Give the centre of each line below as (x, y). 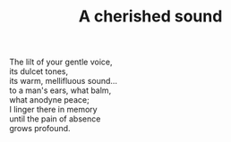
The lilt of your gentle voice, (61, 62)
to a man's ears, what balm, (60, 90)
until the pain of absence (55, 119)
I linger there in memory (53, 110)
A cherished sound (150, 17)
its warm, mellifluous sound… (64, 81)
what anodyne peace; (49, 100)
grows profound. (40, 129)
